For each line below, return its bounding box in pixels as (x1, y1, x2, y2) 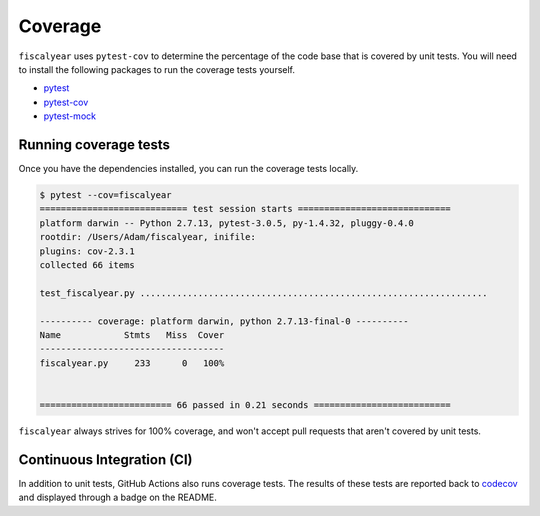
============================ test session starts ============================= (39, 203, 452, 215)
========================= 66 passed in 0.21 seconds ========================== (39, 399, 452, 410)
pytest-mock (43, 110, 97, 122)
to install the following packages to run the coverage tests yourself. (18, 63, 295, 75)
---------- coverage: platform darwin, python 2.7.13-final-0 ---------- (39, 315, 409, 327)
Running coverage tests (18, 136, 170, 153)
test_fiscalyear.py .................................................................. (39, 287, 489, 299)
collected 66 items (39, 259, 135, 270)
